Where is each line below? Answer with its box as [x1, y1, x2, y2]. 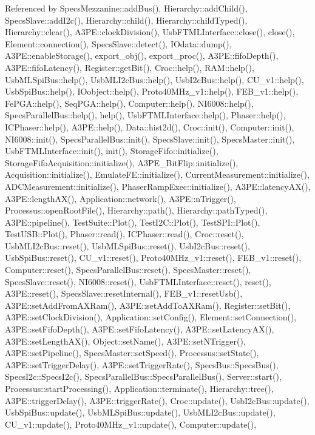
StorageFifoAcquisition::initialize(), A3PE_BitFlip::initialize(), [5, 156, 239, 169]
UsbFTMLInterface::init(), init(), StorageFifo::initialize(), [5, 144, 218, 157]
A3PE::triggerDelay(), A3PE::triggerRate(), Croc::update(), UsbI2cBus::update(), [5, 394, 310, 406]
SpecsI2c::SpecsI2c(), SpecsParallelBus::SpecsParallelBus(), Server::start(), [5, 370, 282, 383]
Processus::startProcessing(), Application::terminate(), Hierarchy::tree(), [5, 382, 274, 394]
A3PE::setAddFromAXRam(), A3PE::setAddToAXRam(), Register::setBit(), [5, 298, 291, 311]
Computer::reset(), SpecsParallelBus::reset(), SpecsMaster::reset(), [5, 263, 251, 276]
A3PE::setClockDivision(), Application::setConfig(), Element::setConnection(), [5, 311, 297, 323]
